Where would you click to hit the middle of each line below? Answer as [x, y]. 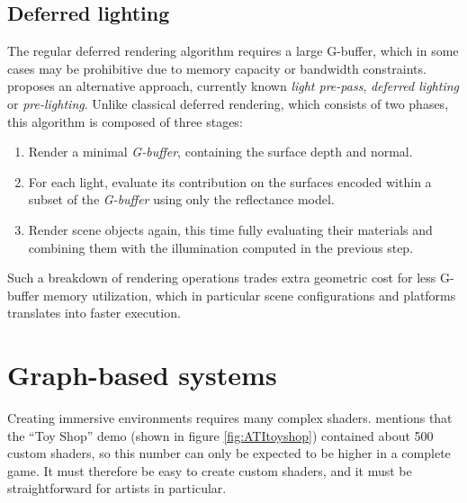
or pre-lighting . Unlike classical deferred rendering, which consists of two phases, [228, 103]
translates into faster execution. [94, 313]
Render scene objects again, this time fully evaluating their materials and [230, 229]
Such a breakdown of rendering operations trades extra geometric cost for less [222, 278]
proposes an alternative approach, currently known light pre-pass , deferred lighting [233, 86]
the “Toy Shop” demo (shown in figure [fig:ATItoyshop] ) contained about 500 [220, 435]
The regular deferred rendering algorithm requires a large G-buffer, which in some [233, 51]
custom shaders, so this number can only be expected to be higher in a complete [229, 453]
